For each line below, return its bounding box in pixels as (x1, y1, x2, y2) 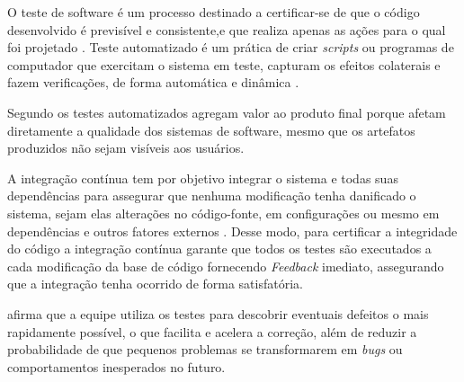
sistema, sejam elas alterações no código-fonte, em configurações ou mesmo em (7, 203, 440, 222)
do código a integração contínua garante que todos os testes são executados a (7, 239, 432, 258)
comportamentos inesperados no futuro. (7, 357, 226, 376)
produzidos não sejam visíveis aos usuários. (7, 138, 245, 157)
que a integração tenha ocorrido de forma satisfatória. (7, 274, 303, 293)
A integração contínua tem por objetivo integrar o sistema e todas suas (7, 168, 398, 187)
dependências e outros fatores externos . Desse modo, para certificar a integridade (7, 221, 458, 240)
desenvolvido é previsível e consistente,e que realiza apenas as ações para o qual (7, 20, 446, 39)
